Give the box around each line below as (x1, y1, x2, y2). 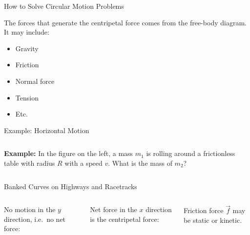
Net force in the (90, 204, 137, 215)
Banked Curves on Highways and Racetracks (4, 181, 137, 191)
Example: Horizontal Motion (4, 125, 89, 135)
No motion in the (4, 204, 56, 215)
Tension (15, 92, 39, 102)
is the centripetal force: (90, 214, 159, 224)
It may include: (4, 27, 49, 37)
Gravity (15, 43, 39, 53)
